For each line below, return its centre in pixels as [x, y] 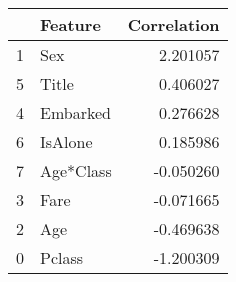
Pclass [62, 257]
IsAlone [66, 141]
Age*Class [76, 170]
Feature [70, 24]
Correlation [173, 24]
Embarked [75, 112]
